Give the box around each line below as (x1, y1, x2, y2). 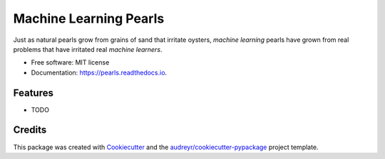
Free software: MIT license (31, 58, 110, 67)
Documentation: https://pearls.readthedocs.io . (31, 68, 168, 77)
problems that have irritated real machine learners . (13, 45, 163, 53)
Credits (13, 124, 47, 136)
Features (13, 87, 53, 99)
